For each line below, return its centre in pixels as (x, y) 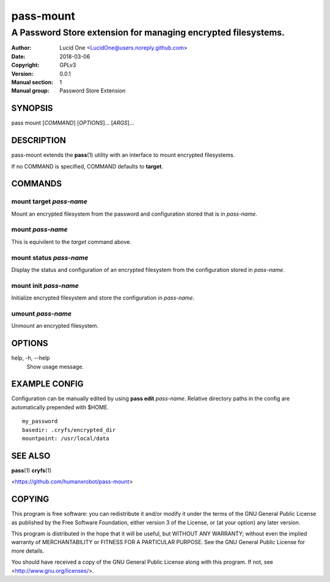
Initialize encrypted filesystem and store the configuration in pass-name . (103, 298)
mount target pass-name (50, 202)
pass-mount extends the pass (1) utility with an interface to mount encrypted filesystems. (123, 155)
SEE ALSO (31, 455)
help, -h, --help (31, 358)
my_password (40, 421)
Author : (21, 48)
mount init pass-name (45, 285)
